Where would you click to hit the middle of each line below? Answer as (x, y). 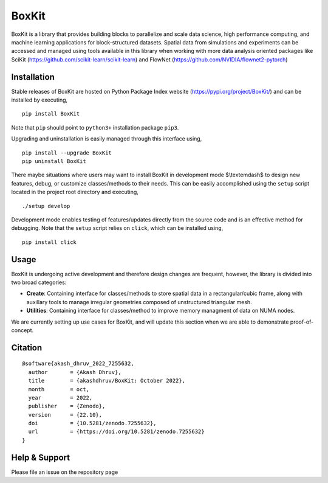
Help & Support (41, 457)
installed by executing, (39, 100)
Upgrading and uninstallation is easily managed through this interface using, (107, 139)
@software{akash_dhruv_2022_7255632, (78, 364)
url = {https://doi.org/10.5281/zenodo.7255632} (116, 432)
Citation (27, 348)
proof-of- (302, 322)
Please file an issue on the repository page (65, 472)
